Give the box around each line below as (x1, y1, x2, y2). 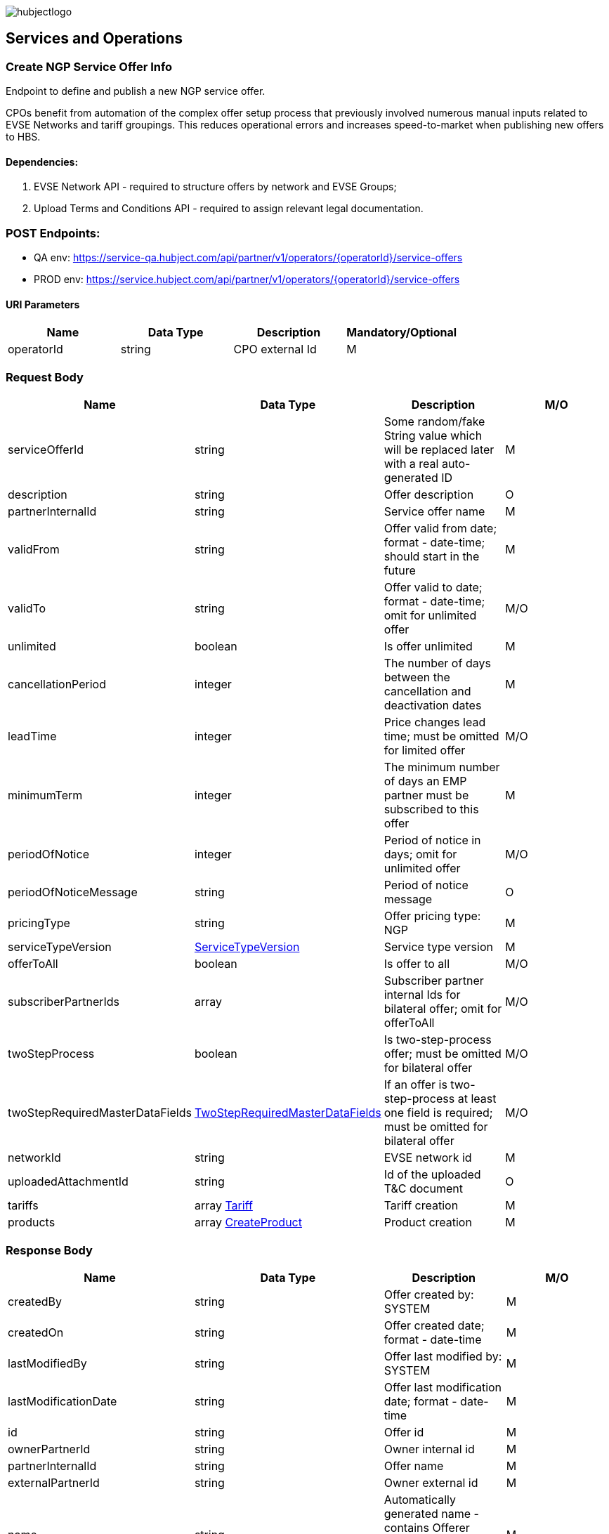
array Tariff (194, 1198, 253, 1213)
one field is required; (384, 1106, 493, 1120)
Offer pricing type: (384, 909, 481, 924)
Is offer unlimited (384, 639, 473, 654)
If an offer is (384, 1077, 447, 1092)
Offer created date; (384, 1318, 485, 1332)
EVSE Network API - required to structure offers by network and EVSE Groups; (34, 181, 397, 193)
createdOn (8, 1325, 64, 1339)
